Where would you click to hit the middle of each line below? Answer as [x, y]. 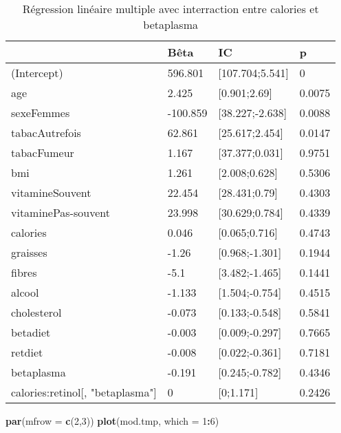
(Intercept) [37, 73]
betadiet [31, 332]
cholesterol [36, 312]
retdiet [27, 352]
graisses [29, 252]
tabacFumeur [43, 152]
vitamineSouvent [51, 192]
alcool [25, 292]
